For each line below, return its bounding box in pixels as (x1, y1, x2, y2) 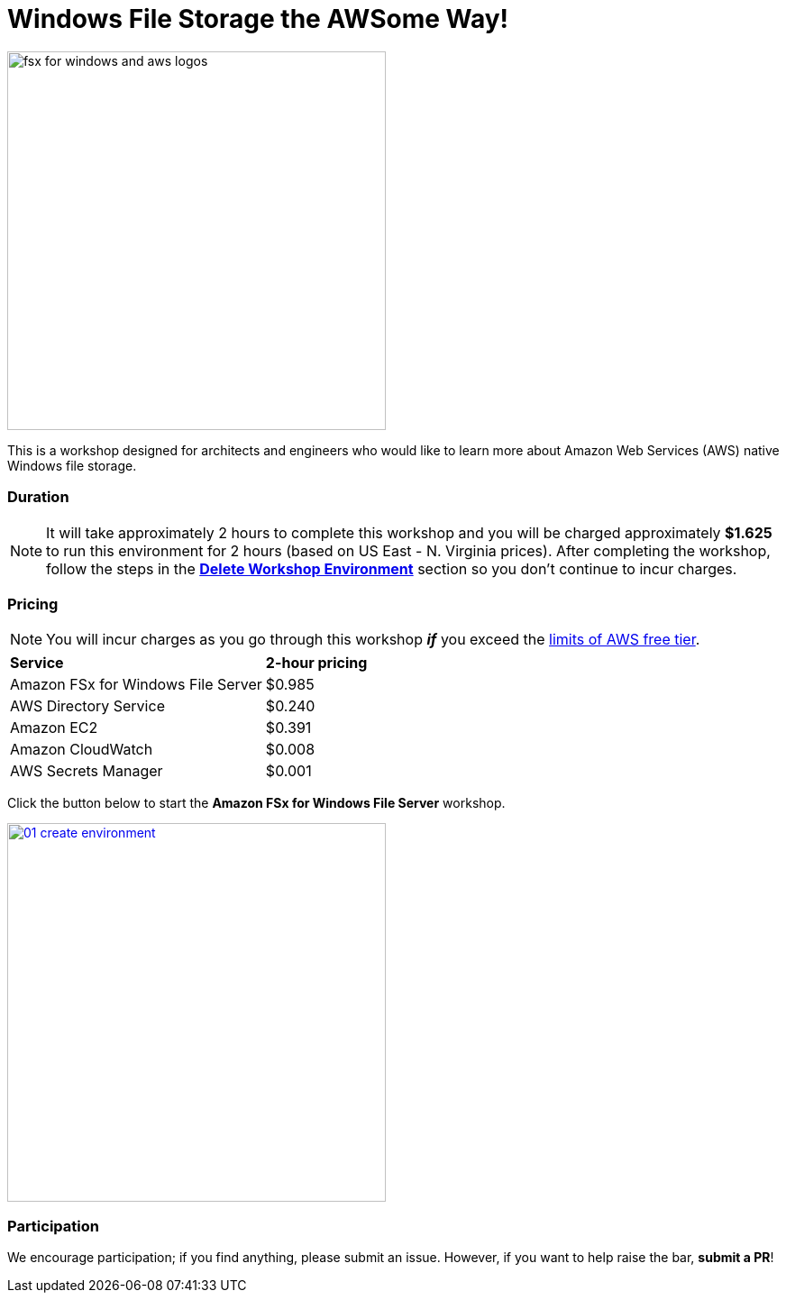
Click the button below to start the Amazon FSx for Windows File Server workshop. (7, 795, 506, 811)
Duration (7, 488, 69, 507)
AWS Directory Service (10, 697, 165, 716)
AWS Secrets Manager (10, 762, 163, 781)
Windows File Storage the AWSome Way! (7, 4, 509, 34)
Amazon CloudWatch (10, 740, 153, 759)
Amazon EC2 (10, 719, 98, 737)
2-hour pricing (265, 654, 368, 673)
